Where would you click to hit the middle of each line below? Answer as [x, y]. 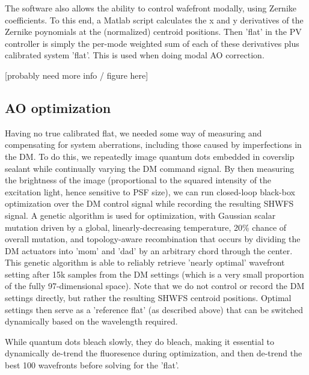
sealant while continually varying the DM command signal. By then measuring [150, 168]
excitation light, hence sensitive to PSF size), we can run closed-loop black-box [150, 191]
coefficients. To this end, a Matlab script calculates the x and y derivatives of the [154, 20]
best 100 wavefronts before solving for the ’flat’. [92, 365]
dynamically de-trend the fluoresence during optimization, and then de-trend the [154, 353]
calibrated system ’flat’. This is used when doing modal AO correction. [135, 55]
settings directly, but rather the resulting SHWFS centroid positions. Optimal [148, 298]
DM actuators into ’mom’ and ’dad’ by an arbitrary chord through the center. [149, 250]
